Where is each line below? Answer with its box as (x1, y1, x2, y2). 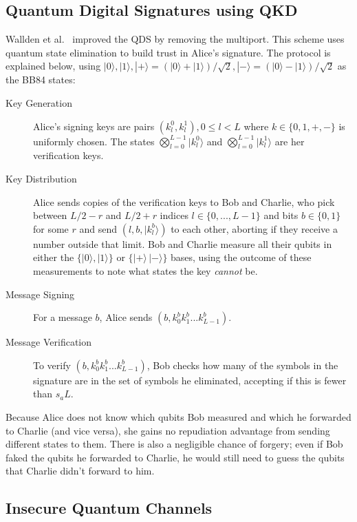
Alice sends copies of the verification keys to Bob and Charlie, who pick (33, 194, 335, 209)
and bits (263, 208, 299, 222)
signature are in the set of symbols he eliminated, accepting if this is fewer (33, 373, 347, 387)
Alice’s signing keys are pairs (33, 118, 155, 133)
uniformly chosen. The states (33, 134, 155, 148)
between (33, 208, 67, 222)
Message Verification (6, 335, 92, 349)
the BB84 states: (6, 72, 76, 87)
